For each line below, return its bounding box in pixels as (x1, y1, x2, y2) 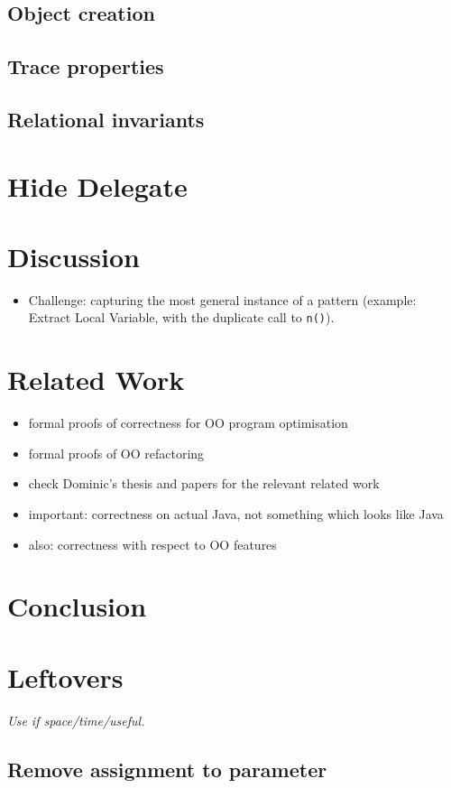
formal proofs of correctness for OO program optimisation (28, 413, 348, 432)
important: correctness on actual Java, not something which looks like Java (28, 505, 444, 523)
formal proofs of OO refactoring (28, 443, 205, 462)
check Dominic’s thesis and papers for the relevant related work (28, 474, 380, 493)
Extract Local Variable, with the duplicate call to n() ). (28, 308, 335, 327)
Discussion (7, 237, 140, 274)
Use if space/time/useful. (7, 710, 145, 729)
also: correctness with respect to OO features (28, 534, 277, 553)
